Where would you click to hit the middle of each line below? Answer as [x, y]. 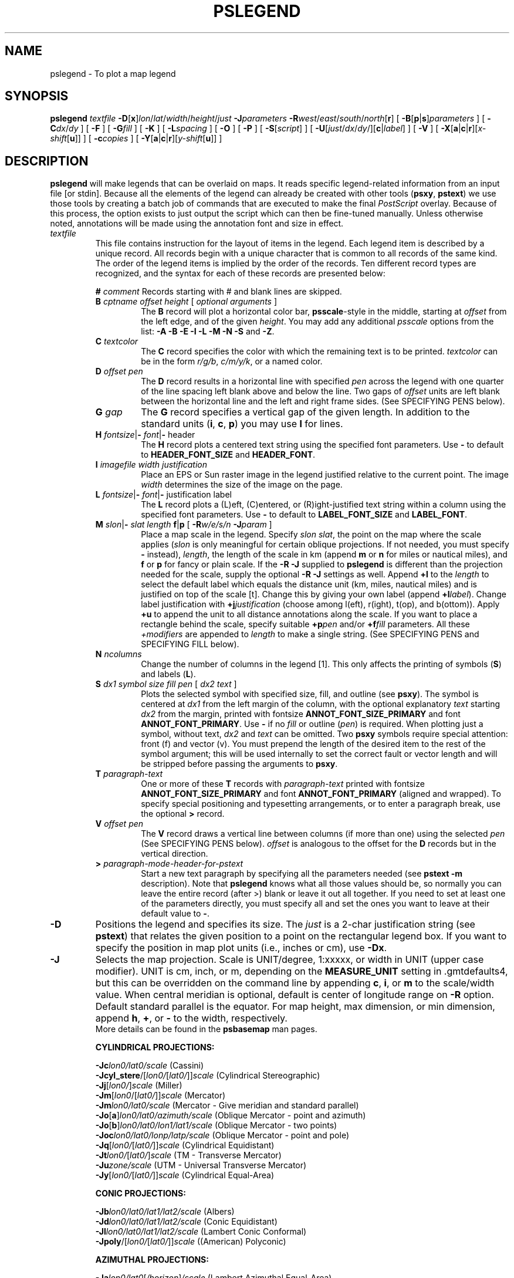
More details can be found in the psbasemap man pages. [206, 1029]
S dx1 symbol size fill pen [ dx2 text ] [166, 684]
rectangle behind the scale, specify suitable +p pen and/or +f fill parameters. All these [305, 624]
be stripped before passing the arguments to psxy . [239, 764]
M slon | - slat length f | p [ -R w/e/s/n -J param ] [184, 525]
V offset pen [119, 824]
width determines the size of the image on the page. [242, 485]
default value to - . [175, 914]
